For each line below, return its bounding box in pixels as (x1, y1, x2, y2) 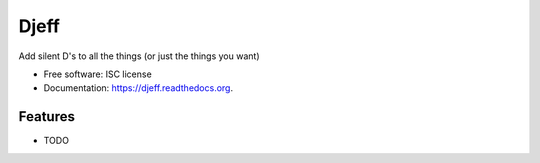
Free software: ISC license (43, 68, 152, 80)
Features (18, 108, 75, 125)
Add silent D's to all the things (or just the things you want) (18, 50, 260, 62)
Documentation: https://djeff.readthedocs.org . (43, 82, 234, 94)
